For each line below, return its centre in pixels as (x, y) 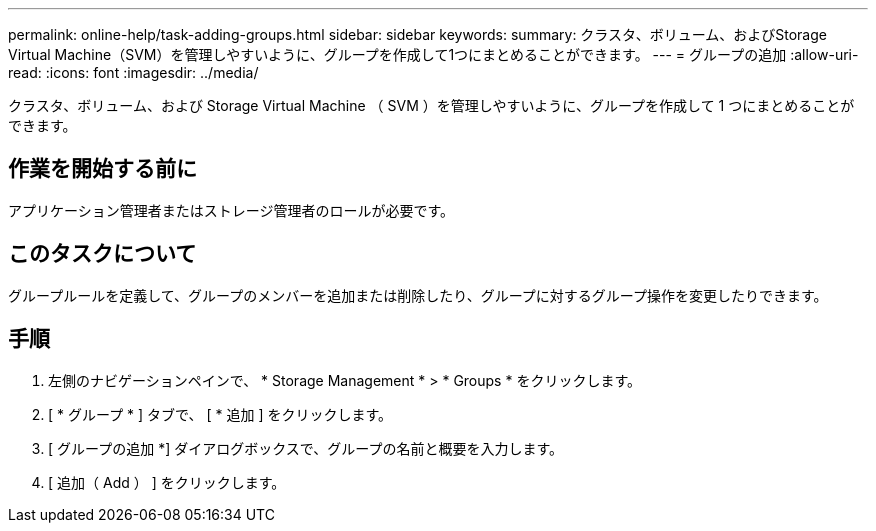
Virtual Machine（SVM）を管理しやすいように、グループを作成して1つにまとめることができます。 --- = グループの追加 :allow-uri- (433, 54)
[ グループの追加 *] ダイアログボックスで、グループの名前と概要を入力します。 (305, 448)
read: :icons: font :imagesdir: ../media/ (133, 72)
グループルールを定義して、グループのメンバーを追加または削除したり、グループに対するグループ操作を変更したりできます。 (418, 295)
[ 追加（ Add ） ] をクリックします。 (167, 482)
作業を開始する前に (102, 169)
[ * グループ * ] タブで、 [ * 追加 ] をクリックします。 (220, 414)
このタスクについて (102, 254)
